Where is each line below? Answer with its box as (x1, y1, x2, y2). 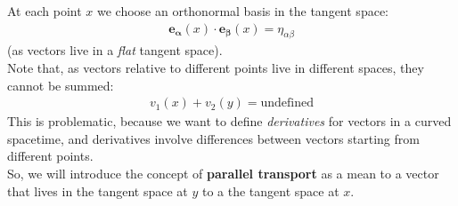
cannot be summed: (7, 75, 114, 94)
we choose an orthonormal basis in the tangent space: (96, 2, 388, 20)
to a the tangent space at (201, 181, 339, 200)
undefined (260, 97, 315, 110)
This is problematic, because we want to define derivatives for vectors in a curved (7, 112, 452, 131)
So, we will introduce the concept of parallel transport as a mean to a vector (7, 164, 439, 183)
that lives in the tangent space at (7, 181, 188, 200)
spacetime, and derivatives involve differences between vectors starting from (7, 129, 420, 147)
